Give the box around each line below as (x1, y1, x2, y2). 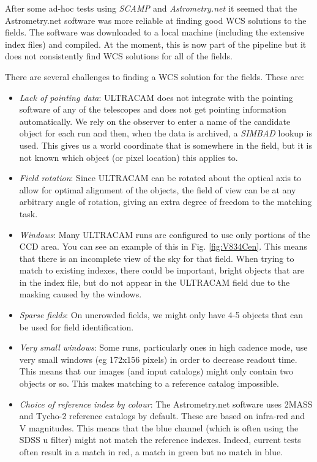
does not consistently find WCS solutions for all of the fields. (5, 50, 233, 62)
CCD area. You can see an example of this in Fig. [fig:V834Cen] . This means (19, 240, 307, 253)
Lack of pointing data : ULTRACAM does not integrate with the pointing (19, 91, 293, 103)
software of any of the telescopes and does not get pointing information (19, 103, 286, 116)
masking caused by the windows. (19, 288, 142, 300)
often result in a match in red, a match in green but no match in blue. (19, 445, 283, 458)
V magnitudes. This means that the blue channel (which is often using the (19, 421, 299, 434)
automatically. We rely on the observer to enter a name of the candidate (19, 114, 291, 127)
